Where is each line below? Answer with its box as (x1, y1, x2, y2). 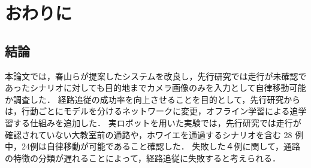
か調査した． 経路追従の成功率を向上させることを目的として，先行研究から (5, 93, 301, 105)
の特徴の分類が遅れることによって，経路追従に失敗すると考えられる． (5, 151, 280, 164)
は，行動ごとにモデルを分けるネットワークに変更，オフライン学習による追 (5, 105, 298, 117)
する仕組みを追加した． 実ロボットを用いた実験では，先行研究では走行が (13, 116, 301, 129)
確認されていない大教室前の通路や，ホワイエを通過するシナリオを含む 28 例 (5, 128, 304, 140)
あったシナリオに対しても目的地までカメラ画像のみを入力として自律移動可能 (5, 81, 306, 94)
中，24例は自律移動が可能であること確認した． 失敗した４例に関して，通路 (5, 140, 301, 152)
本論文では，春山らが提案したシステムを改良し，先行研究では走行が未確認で (5, 69, 307, 82)
